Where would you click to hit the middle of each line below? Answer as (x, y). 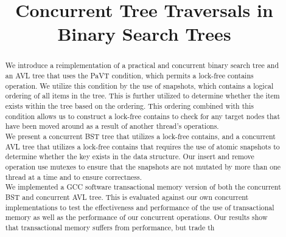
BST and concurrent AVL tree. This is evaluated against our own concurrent (127, 197)
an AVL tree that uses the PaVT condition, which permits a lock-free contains (129, 76)
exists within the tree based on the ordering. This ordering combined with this (129, 105)
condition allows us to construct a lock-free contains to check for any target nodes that (143, 116)
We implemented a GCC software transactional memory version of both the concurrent (143, 187)
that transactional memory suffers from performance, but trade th (110, 227)
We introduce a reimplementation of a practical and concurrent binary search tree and (142, 65)
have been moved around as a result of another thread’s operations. (112, 126)
